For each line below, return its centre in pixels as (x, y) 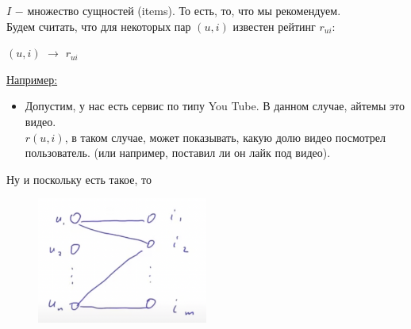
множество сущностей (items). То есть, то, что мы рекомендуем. (184, 10)
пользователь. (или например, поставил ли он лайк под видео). (178, 153)
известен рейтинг (274, 26)
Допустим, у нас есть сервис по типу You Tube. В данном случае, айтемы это (215, 106)
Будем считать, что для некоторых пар (99, 26)
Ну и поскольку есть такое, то (79, 179)
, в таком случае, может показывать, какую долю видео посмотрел (225, 137)
